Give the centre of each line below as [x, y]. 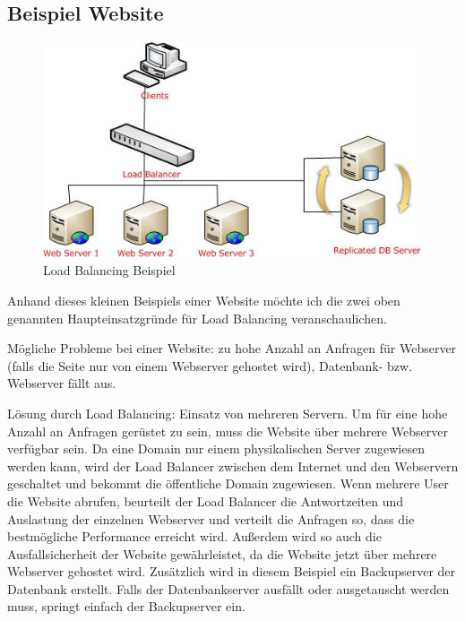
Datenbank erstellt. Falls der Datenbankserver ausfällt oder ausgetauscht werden [228, 588]
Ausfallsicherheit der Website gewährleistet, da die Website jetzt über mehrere [222, 553]
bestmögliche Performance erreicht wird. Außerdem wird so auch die [194, 536]
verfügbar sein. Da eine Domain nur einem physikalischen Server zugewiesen [216, 448]
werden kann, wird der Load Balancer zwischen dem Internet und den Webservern [233, 466]
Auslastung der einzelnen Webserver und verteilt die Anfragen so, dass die [211, 518]
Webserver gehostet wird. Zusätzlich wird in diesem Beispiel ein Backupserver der [232, 571]
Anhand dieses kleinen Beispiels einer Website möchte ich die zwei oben [204, 300]
